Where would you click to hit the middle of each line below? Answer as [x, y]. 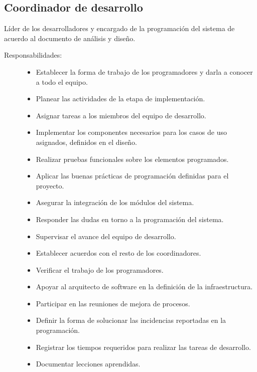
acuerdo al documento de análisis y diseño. [70, 38]
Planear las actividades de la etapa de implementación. [120, 99]
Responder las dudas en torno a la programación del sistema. [130, 219]
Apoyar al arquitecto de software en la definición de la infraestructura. [144, 287]
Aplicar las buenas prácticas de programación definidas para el [132, 176]
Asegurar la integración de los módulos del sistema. [115, 202]
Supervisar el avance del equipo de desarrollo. [106, 236]
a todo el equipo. [62, 81]
